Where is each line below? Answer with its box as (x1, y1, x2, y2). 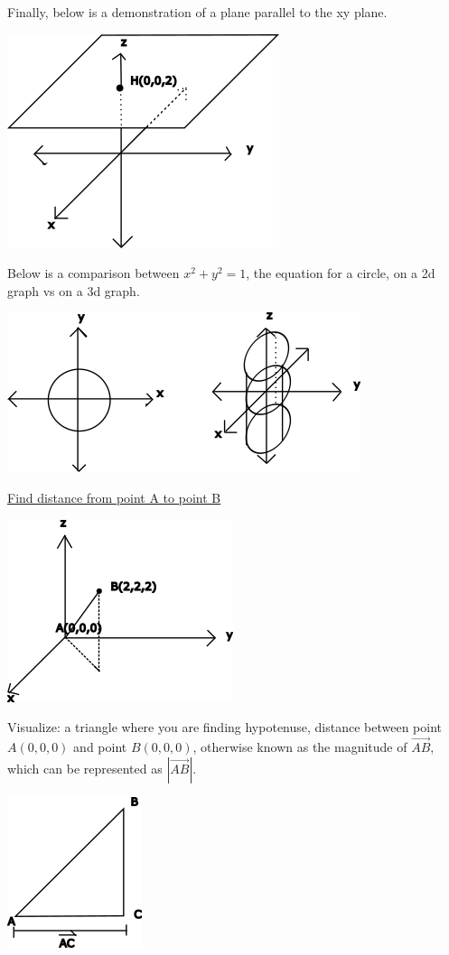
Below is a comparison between (7, 264, 180, 283)
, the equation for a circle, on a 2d (246, 264, 435, 283)
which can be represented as (7, 758, 163, 777)
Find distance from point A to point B (7, 487, 221, 506)
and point (73, 737, 127, 756)
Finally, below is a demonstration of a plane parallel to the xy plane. (7, 3, 388, 21)
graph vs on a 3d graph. (7, 281, 140, 300)
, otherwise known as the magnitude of (192, 737, 407, 756)
